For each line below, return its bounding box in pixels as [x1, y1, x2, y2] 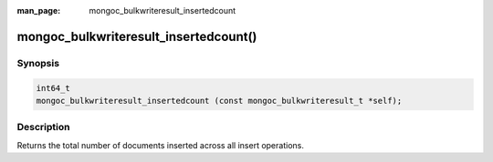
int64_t [36, 83, 70, 93]
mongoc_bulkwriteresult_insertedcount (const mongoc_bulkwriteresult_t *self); [36, 96, 403, 106]
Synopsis [16, 56, 59, 69]
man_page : [16, 5, 61, 15]
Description [16, 121, 70, 134]
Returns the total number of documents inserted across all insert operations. [16, 139, 305, 150]
